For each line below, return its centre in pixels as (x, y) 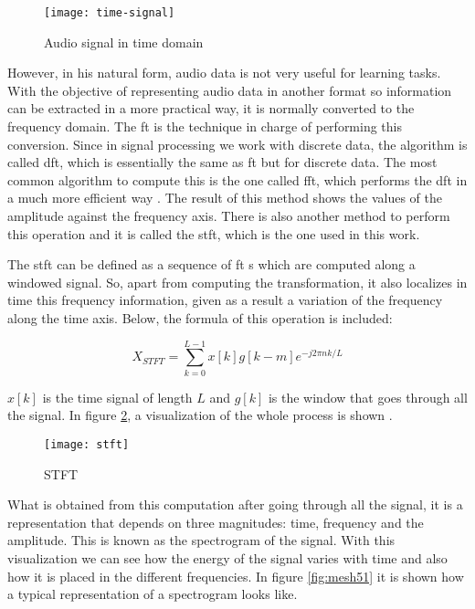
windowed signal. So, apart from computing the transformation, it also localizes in (237, 282)
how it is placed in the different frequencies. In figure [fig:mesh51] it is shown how (236, 576)
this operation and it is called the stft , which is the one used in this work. (214, 233)
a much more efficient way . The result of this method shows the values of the (225, 198)
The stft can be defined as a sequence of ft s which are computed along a (211, 264)
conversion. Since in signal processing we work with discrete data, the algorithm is (237, 144)
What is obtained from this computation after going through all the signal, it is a (235, 504)
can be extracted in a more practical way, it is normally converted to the (211, 108)
